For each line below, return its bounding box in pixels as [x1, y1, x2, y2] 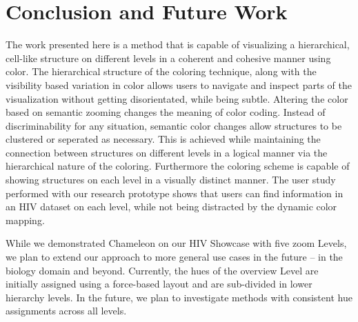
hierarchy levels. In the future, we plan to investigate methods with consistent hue [6, 290, 352, 304]
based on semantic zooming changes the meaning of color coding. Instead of [6, 105, 326, 119]
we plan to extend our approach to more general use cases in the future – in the [6, 250, 343, 264]
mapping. [6, 212, 45, 227]
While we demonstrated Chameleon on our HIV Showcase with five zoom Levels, [6, 236, 347, 250]
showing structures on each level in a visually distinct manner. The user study [6, 172, 336, 187]
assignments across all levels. [6, 303, 127, 318]
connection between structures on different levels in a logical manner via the [6, 145, 328, 159]
